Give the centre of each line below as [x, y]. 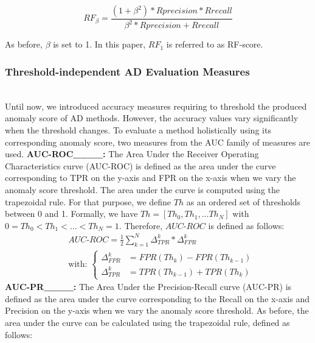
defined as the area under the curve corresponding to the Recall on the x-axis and [157, 298]
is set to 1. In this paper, [99, 44]
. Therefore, [141, 225]
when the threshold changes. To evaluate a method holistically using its [138, 129]
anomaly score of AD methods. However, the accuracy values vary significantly [152, 118]
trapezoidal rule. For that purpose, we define [88, 201]
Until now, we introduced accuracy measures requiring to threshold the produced [156, 106]
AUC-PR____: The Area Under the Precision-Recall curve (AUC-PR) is [148, 287]
